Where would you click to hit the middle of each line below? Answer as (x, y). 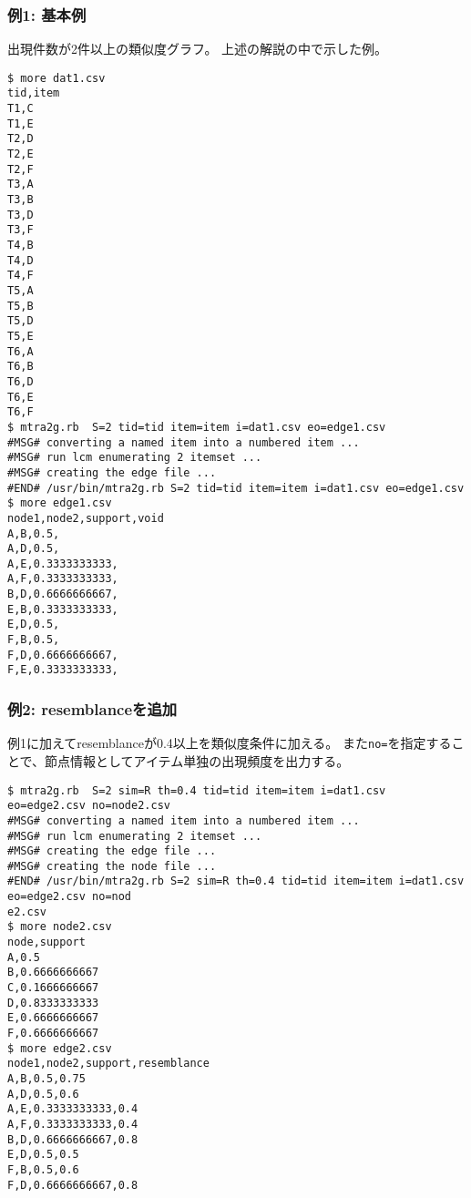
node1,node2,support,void (86, 518)
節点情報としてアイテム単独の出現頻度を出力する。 (197, 760)
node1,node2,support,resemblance (108, 1064)
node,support (46, 942)
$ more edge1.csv (60, 503)
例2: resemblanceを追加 (92, 708)
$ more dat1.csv (56, 78)
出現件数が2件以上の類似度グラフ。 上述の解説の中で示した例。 (198, 49)
